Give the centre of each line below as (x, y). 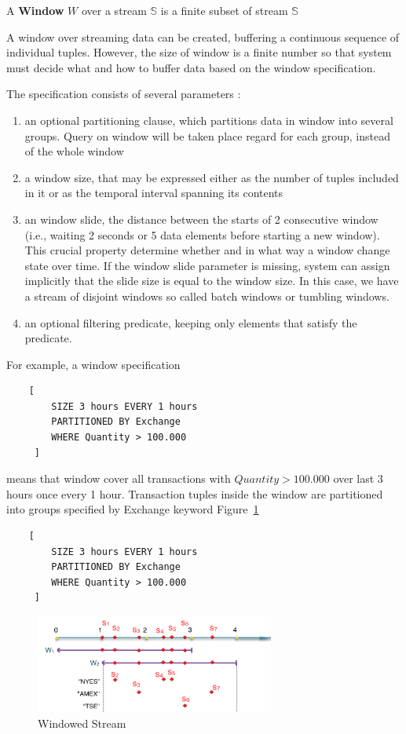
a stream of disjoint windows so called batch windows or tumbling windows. (207, 296)
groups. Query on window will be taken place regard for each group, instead (207, 135)
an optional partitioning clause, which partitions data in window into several (209, 120)
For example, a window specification (93, 364)
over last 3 (358, 478)
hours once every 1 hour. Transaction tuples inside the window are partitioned (195, 493)
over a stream (114, 10)
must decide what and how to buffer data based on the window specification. (191, 67)
